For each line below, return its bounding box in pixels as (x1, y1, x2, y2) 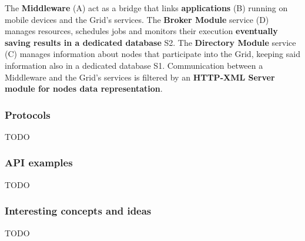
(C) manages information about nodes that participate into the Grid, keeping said (5, 48, 300, 60)
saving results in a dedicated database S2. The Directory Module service (5, 36, 296, 48)
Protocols (5, 107, 51, 122)
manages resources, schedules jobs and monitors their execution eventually (5, 25, 278, 37)
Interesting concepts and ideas (5, 203, 152, 218)
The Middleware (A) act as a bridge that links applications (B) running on (5, 2, 288, 14)
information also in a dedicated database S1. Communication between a (5, 59, 263, 71)
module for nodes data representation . (5, 82, 163, 95)
